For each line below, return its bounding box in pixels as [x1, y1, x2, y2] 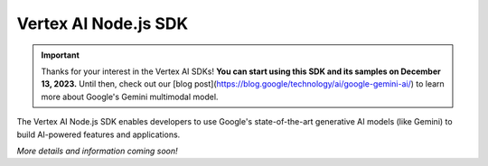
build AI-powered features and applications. [16, 129, 181, 140]
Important [41, 50, 80, 60]
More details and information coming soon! [16, 145, 178, 156]
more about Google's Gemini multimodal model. [41, 91, 219, 102]
